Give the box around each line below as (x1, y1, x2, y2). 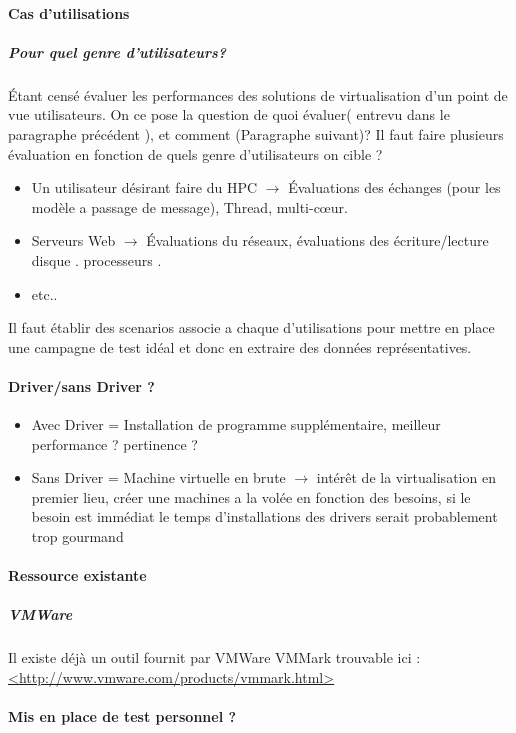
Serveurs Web (31, 230, 116, 251)
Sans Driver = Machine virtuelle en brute (31, 467, 286, 488)
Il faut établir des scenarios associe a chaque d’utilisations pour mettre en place (8, 317, 495, 338)
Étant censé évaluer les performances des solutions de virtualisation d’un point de (8, 84, 508, 105)
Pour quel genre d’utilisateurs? (8, 41, 227, 62)
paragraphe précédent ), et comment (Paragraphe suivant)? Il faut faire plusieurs (8, 123, 504, 144)
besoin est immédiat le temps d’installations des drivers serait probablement (31, 506, 498, 527)
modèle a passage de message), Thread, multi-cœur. (31, 196, 348, 217)
